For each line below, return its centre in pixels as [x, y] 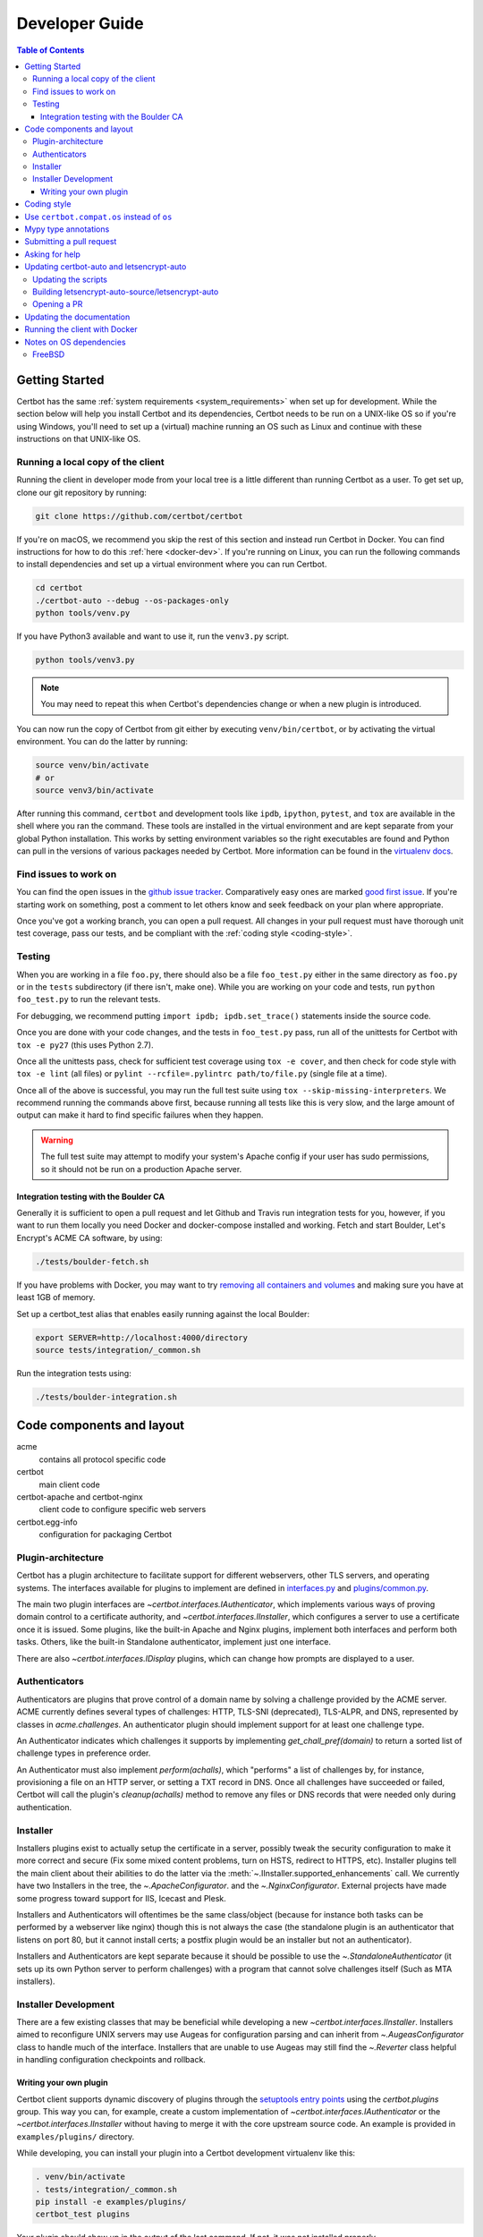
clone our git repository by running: [82, 492]
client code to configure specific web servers [123, 1510]
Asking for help [52, 254]
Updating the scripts [70, 279]
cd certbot [59, 588]
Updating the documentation [77, 317]
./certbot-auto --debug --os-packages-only [132, 600]
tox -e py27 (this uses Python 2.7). [85, 1045]
